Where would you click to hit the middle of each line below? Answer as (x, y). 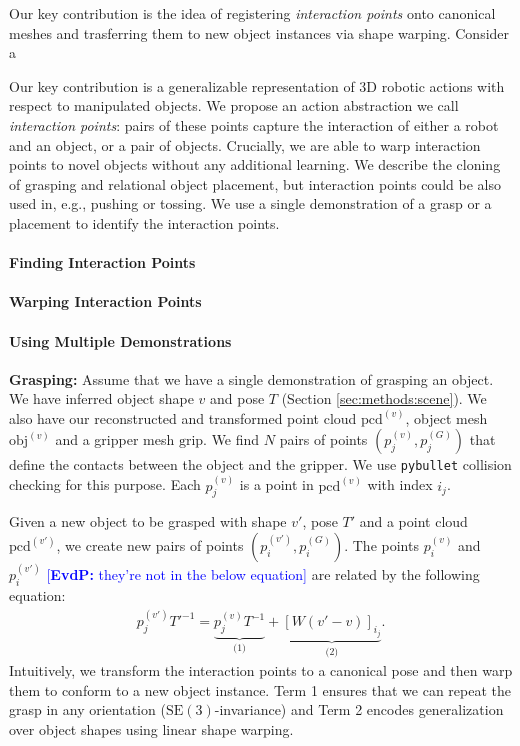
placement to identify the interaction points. (144, 222)
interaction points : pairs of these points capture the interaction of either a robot (254, 124)
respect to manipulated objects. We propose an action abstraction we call (234, 105)
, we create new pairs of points (150, 544)
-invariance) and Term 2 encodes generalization (359, 709)
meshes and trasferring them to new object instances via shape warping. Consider (259, 32)
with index (400, 484)
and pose (237, 398)
